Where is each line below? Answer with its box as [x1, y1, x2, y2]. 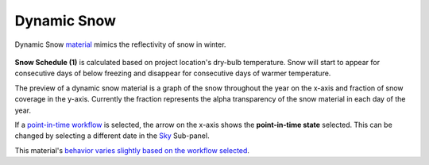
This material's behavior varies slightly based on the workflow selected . [14, 145, 250, 155]
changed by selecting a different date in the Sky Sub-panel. [14, 131, 210, 140]
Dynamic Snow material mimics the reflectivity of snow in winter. [14, 40, 226, 49]
